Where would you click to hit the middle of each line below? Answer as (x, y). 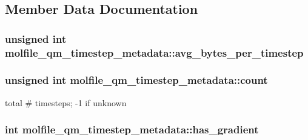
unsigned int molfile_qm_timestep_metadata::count (136, 80)
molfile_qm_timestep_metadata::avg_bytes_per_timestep (154, 52)
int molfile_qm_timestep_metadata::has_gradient (132, 129)
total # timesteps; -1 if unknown (66, 102)
